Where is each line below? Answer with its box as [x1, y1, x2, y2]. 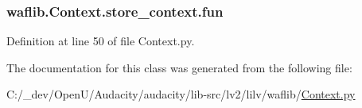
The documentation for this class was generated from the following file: [6, 59, 352, 75]
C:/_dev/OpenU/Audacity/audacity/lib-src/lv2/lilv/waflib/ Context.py [6, 86, 356, 102]
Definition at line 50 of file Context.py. [6, 33, 195, 49]
